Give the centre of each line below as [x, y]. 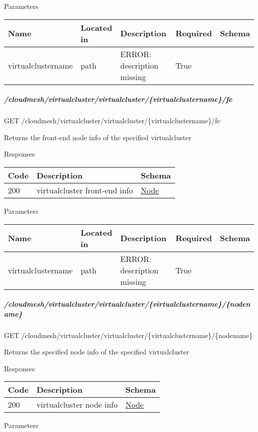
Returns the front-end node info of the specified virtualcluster [98, 137]
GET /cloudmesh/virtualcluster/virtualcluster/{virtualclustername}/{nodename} [129, 335]
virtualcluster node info [77, 405]
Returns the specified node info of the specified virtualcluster [97, 352]
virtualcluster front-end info [85, 190]
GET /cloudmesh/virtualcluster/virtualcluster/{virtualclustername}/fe [112, 121]
